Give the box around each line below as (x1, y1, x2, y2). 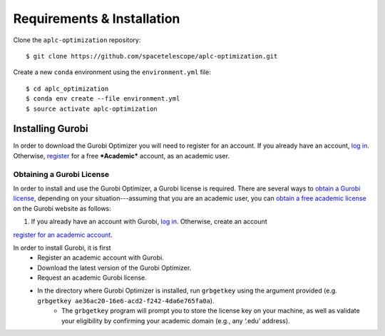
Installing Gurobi (13, 123, 88, 135)
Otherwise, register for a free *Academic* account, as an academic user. (13, 151, 230, 160)
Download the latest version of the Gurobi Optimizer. (37, 263, 192, 272)
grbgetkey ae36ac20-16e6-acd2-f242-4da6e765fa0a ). (37, 296, 215, 305)
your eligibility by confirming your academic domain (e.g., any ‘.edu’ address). (61, 316, 290, 325)
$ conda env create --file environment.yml (26, 95, 180, 103)
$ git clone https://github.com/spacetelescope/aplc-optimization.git (26, 52, 278, 60)
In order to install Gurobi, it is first (13, 243, 111, 252)
